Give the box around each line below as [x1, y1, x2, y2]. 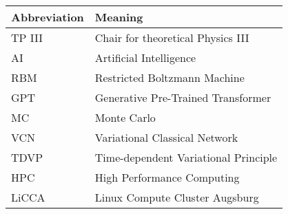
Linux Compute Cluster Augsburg [94, 189, 259, 206]
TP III [11, 30, 43, 46]
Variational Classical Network [94, 129, 238, 146]
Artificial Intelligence [94, 50, 196, 66]
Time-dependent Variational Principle [94, 149, 278, 166]
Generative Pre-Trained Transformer [94, 89, 271, 106]
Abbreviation [11, 9, 84, 25]
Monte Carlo [94, 109, 156, 126]
